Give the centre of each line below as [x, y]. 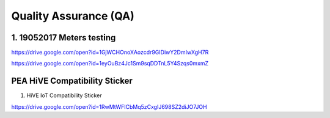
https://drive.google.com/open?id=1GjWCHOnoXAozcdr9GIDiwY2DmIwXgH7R [110, 53]
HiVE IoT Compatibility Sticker [64, 95]
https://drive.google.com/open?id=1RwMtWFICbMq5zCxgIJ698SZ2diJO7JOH [109, 106]
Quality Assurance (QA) [73, 16]
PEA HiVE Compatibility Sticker [72, 81]
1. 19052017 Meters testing [64, 38]
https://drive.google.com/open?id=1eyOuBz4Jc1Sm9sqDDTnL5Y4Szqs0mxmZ [110, 64]
